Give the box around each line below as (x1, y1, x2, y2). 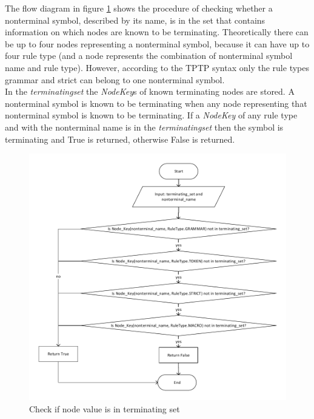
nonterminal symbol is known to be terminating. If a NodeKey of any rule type (5, 109, 298, 121)
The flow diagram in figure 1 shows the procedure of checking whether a (5, 2, 273, 14)
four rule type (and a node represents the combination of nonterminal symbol (5, 49, 293, 62)
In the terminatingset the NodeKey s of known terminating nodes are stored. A (5, 85, 295, 98)
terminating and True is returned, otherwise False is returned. (5, 132, 235, 145)
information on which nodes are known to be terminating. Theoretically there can (5, 26, 309, 38)
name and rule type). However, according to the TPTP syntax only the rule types (5, 61, 309, 73)
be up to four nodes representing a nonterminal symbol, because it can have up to (5, 37, 310, 50)
